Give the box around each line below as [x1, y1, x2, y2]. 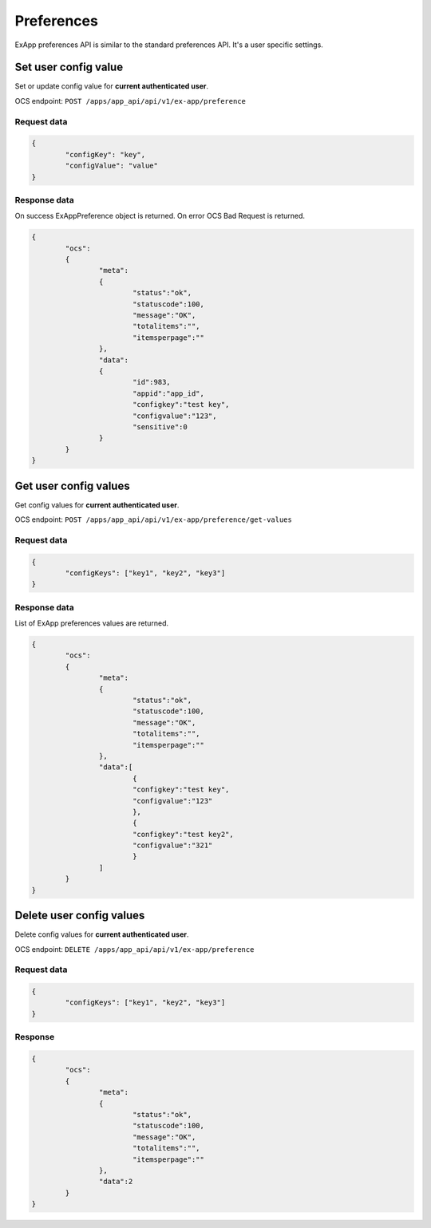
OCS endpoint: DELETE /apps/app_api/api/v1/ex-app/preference [14, 944, 255, 954]
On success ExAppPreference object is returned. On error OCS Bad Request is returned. [14, 211, 306, 221]
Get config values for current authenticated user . [14, 499, 180, 510]
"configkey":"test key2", [132, 830, 235, 839]
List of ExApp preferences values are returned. [14, 618, 169, 628]
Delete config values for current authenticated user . [14, 930, 189, 939]
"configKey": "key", [65, 150, 146, 159]
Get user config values [14, 479, 131, 492]
